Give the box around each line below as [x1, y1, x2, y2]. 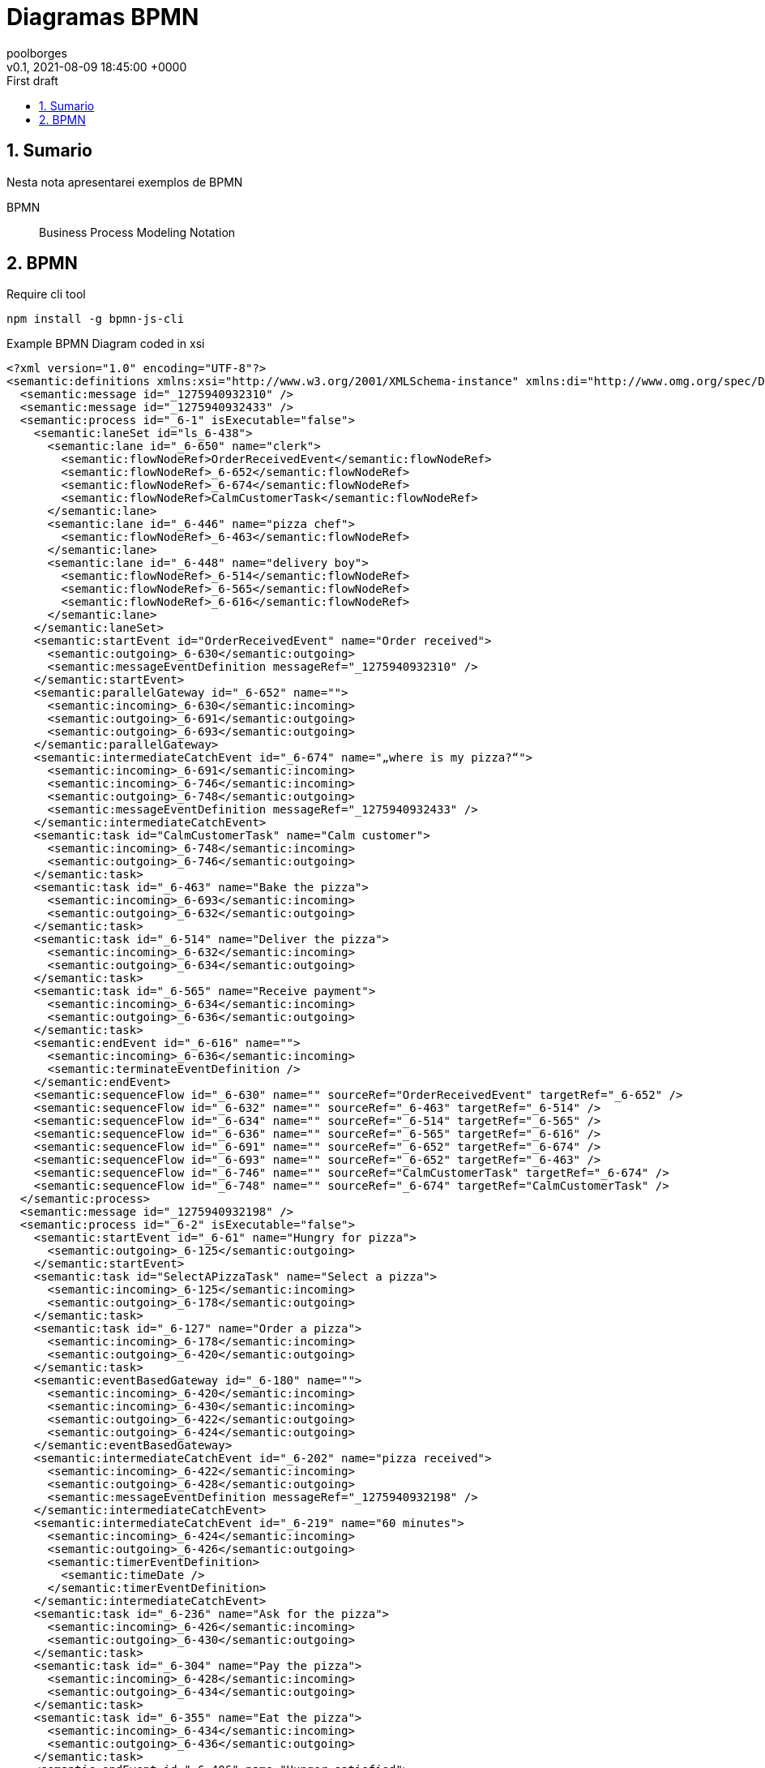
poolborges [6, 45, 67, 60]
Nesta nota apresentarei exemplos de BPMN [6, 174, 243, 189]
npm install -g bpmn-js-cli [6, 312, 185, 326]
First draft [6, 73, 58, 88]
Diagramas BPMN [6, 3, 199, 31]
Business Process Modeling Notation [39, 225, 236, 239]
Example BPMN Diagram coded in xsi [6, 337, 205, 351]
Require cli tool [6, 287, 86, 302]
